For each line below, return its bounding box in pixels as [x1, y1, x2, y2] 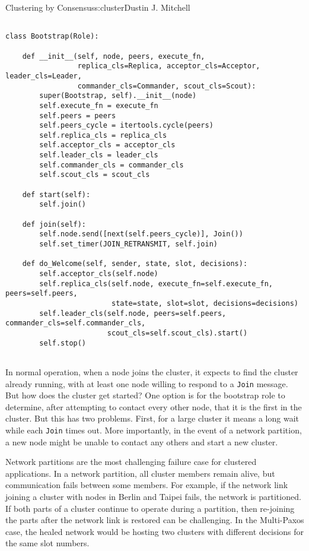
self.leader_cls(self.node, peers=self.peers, [39, 309, 227, 318]
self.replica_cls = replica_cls [39, 131, 167, 140]
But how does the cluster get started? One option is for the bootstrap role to [5, 389, 285, 401]
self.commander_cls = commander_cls [39, 160, 184, 169]
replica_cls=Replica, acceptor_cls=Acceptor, [77, 62, 260, 71]
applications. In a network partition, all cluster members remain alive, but [5, 467, 275, 479]
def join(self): [22, 220, 87, 229]
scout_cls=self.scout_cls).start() [107, 328, 248, 337]
